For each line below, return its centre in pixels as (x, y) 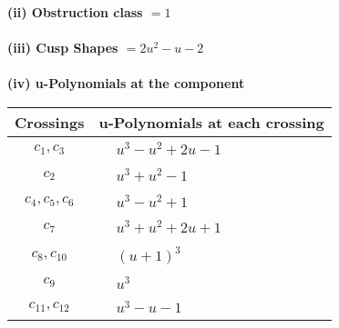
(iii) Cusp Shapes (63, 48)
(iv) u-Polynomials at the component (126, 83)
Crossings (50, 122)
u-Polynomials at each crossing (211, 122)
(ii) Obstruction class (75, 12)
